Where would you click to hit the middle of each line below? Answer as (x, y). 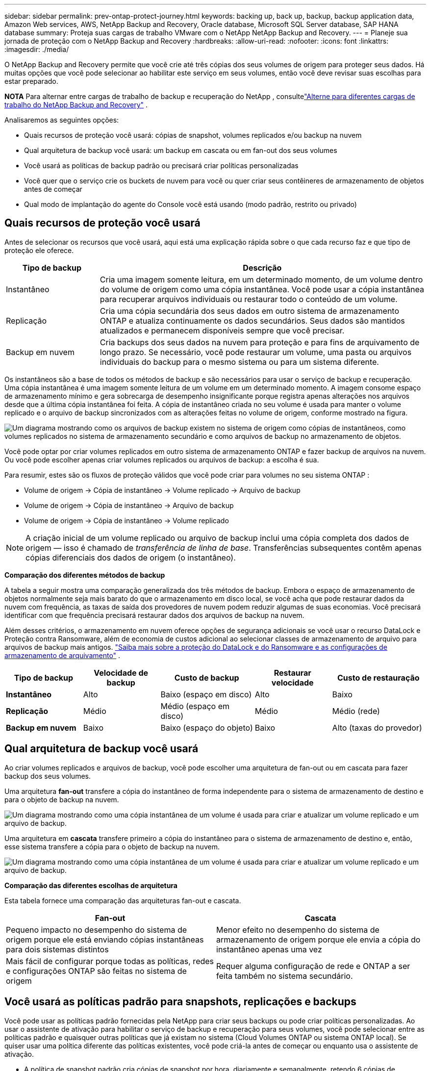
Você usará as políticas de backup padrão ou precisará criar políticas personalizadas (161, 166)
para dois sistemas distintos (57, 949)
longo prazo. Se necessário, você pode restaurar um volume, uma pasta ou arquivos (256, 352)
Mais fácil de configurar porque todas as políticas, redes (110, 961)
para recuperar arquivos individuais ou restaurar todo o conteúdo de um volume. (249, 299)
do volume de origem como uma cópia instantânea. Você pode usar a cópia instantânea (262, 289)
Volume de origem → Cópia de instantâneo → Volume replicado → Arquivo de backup (162, 490)
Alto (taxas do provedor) (377, 727)
